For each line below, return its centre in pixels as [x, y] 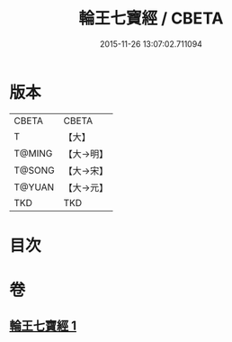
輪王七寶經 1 [43, 326]
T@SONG [35, 170]
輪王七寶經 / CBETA [151, 18]
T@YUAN [34, 187]
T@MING [33, 153]
